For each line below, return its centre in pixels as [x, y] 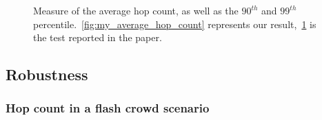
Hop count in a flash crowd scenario [108, 108]
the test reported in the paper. [98, 37]
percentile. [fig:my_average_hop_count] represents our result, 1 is [175, 24]
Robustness [47, 74]
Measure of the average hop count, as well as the [136, 10]
